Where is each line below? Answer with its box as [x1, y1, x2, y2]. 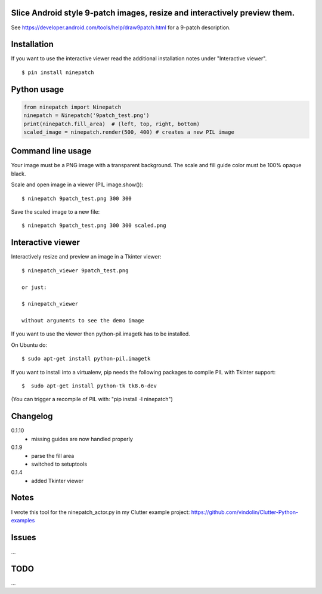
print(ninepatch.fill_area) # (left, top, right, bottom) [23, 120, 200, 127]
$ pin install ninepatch [21, 69, 94, 76]
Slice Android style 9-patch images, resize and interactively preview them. [11, 8, 295, 18]
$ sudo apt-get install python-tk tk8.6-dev [21, 383, 157, 389]
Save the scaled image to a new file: [11, 208, 100, 216]
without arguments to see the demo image [21, 317, 144, 324]
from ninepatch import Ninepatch [23, 103, 122, 110]
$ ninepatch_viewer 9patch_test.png [21, 267, 129, 274]
